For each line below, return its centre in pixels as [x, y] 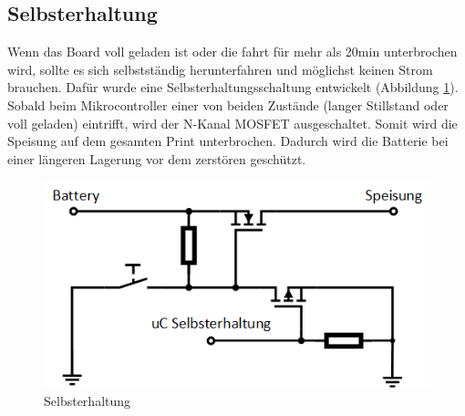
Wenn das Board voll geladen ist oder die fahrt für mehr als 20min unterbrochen [232, 52]
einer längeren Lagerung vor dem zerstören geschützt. [157, 158]
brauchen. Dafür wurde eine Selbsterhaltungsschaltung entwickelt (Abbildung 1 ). [233, 87]
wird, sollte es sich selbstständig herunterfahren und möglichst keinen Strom [220, 69]
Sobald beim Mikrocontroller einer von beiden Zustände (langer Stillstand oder [228, 104]
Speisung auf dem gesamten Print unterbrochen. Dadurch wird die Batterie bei [228, 141]
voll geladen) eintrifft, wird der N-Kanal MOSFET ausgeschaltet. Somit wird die [232, 123]
